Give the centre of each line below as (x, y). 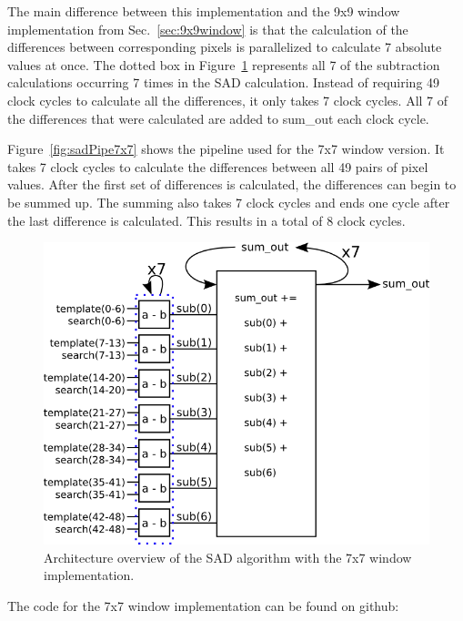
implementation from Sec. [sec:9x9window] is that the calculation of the (208, 29)
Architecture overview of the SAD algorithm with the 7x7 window (228, 557)
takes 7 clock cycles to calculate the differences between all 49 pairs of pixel (218, 166)
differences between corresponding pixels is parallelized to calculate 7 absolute (225, 47)
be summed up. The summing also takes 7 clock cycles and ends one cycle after (229, 202)
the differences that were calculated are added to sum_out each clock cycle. (218, 118)
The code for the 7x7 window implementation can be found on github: (203, 605)
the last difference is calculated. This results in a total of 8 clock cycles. (206, 220)
